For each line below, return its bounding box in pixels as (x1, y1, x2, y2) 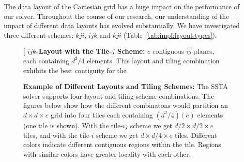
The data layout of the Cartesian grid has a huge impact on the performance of (4, 1, 240, 11)
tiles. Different (175, 130, 217, 140)
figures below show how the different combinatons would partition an (23, 100, 228, 110)
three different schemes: (4, 29, 74, 40)
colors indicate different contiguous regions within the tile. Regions (23, 139, 221, 149)
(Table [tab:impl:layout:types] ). (123, 29, 217, 40)
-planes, (191, 46, 214, 56)
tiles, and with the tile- (23, 130, 91, 140)
